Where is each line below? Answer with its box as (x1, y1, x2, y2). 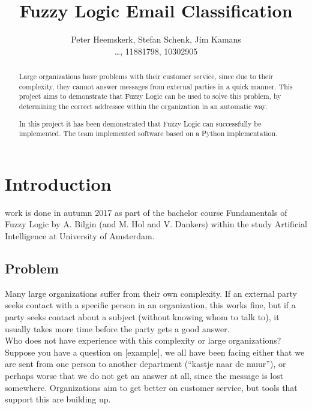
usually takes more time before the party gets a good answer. (5, 322, 230, 335)
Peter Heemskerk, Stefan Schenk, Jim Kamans (71, 33, 241, 46)
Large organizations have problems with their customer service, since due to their (19, 71, 274, 82)
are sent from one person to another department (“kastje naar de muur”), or (5, 357, 286, 370)
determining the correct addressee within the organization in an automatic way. (19, 101, 268, 112)
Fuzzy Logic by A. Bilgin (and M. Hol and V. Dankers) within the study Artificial (5, 218, 307, 230)
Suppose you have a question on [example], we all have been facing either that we (5, 345, 305, 358)
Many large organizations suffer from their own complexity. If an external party (5, 287, 297, 299)
